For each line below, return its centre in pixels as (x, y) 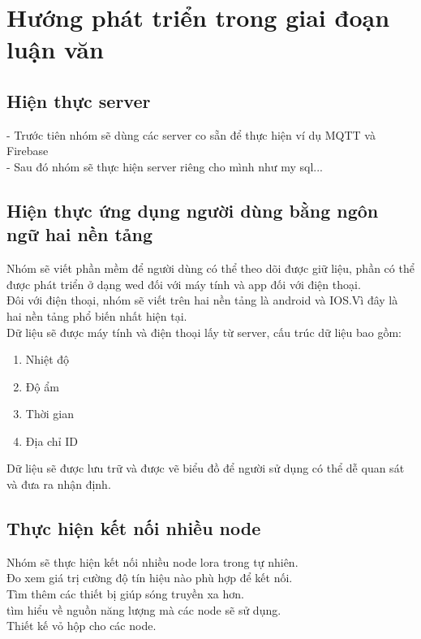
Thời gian (49, 414)
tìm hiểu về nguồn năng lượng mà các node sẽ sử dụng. (144, 609)
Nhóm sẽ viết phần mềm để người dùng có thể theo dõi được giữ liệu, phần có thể (210, 268)
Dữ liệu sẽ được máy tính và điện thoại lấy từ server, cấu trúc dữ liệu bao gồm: (204, 332)
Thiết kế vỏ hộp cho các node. (82, 626)
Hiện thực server (79, 100)
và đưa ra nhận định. (59, 484)
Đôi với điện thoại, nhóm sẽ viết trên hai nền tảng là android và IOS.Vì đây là (202, 300)
